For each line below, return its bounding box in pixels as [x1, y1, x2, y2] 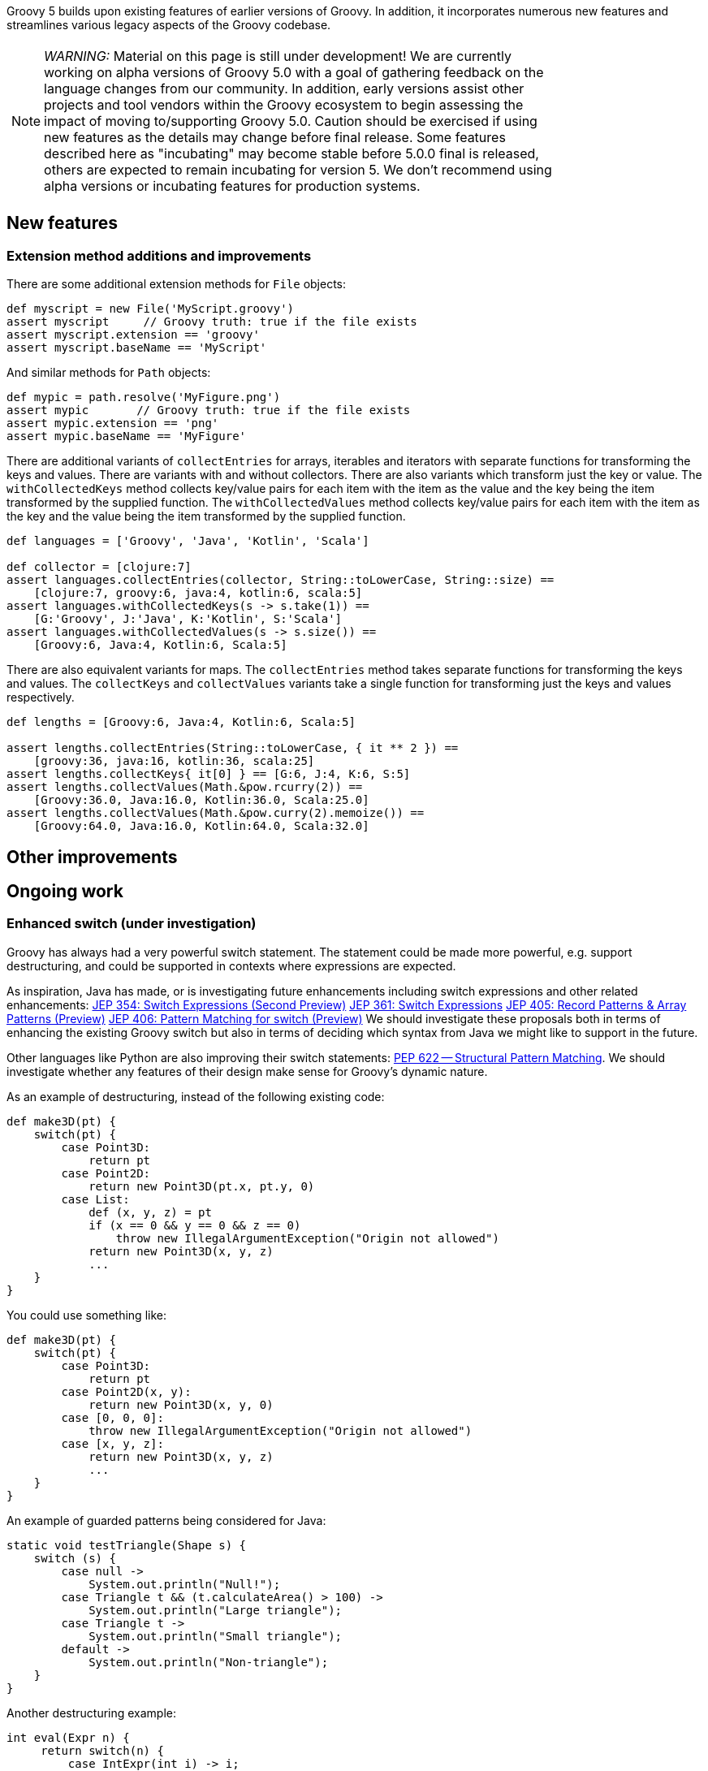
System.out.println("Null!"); [88, 1577, 281, 1591]
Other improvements [6, 846, 178, 867]
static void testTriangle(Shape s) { [6, 1538, 247, 1552]
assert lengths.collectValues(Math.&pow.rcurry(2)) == [6, 780, 363, 794]
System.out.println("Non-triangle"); [88, 1655, 329, 1669]
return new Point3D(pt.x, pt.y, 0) [88, 1179, 315, 1193]
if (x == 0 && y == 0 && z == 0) [88, 1218, 301, 1232]
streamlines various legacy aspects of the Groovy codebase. [6, 18, 331, 32]
